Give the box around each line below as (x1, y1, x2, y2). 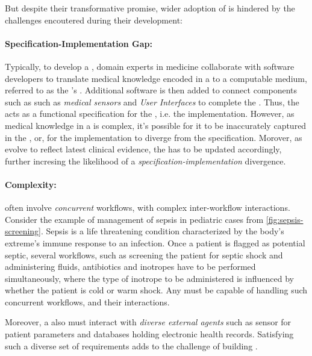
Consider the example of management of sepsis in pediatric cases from (5, 213, 264, 225)
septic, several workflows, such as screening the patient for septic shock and (5, 248, 283, 261)
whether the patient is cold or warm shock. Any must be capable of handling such (5, 284, 308, 296)
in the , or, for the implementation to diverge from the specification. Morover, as (5, 131, 302, 143)
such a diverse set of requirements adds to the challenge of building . (5, 339, 258, 352)
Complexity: (5, 178, 57, 190)
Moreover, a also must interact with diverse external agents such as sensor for (5, 316, 292, 328)
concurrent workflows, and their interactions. (5, 295, 170, 308)
